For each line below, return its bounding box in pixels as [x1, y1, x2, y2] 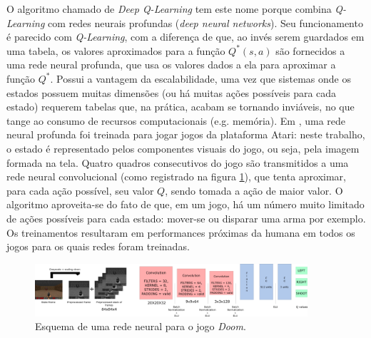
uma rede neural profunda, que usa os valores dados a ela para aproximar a [6, 57, 336, 72]
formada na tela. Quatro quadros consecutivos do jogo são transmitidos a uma [6, 155, 349, 170]
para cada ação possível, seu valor [6, 183, 154, 198]
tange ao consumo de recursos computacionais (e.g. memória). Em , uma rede [6, 113, 346, 128]
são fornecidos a [275, 43, 345, 58]
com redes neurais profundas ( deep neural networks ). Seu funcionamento [47, 15, 363, 30]
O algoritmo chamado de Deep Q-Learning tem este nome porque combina [6, 1, 332, 16]
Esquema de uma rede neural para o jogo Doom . [35, 319, 246, 334]
